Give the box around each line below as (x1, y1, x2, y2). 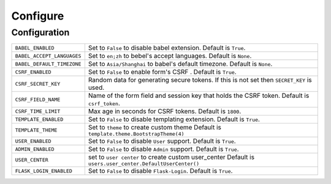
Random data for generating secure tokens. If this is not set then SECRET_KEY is (88, 76, 312, 84)
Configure (11, 9, 64, 23)
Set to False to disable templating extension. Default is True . (88, 115, 261, 123)
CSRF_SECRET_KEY (15, 80, 61, 87)
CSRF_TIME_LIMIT (15, 108, 61, 114)
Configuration (11, 27, 70, 38)
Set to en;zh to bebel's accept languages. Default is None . (88, 52, 252, 61)
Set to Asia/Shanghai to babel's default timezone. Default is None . (88, 60, 273, 68)
